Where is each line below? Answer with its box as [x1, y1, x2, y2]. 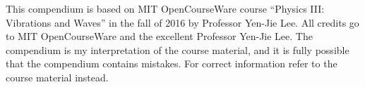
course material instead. [6, 69, 109, 84]
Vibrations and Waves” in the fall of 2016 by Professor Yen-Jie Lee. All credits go [6, 15, 359, 29]
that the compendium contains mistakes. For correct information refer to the [6, 56, 337, 71]
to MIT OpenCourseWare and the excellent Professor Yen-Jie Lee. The [6, 29, 313, 43]
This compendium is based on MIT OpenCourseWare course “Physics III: [6, 1, 325, 15]
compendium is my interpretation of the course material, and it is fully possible [6, 42, 349, 57]
